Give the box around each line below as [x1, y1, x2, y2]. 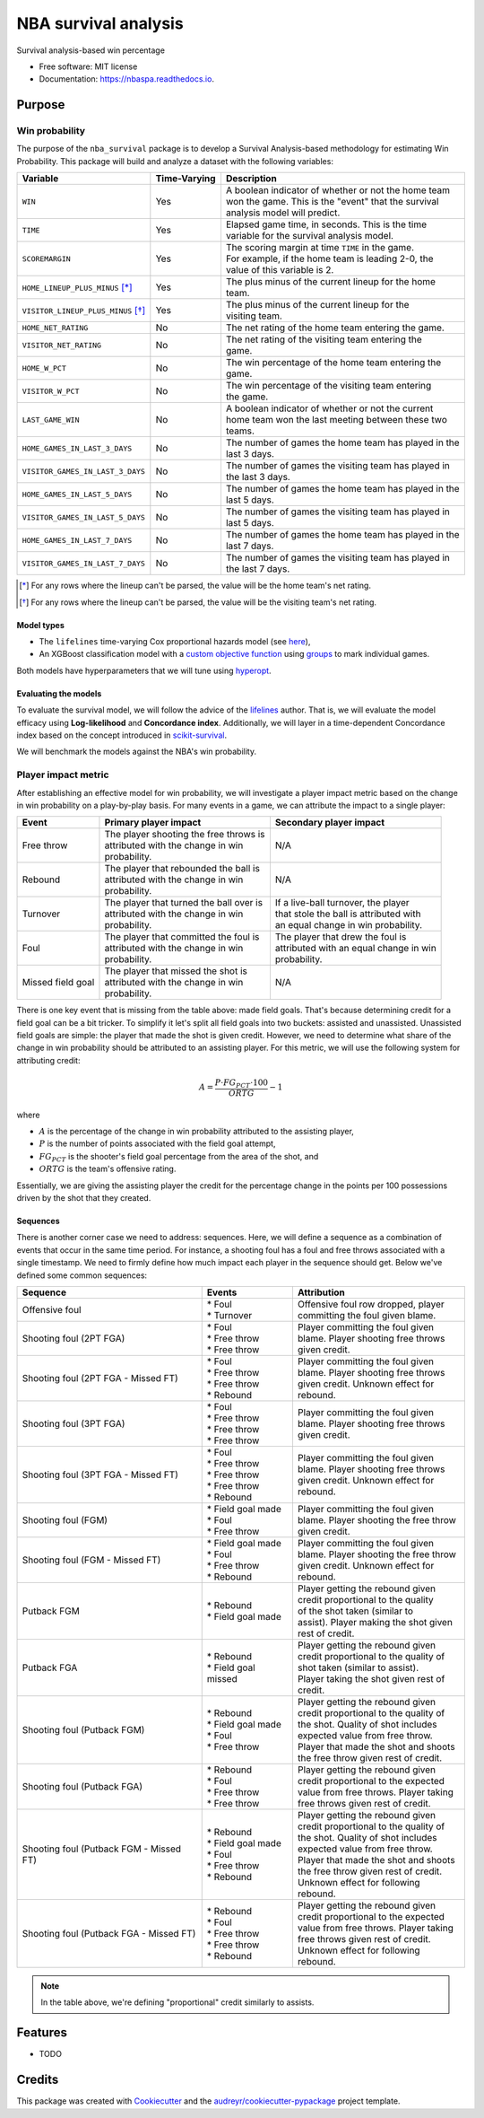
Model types [16, 619, 65, 630]
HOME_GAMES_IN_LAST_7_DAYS [22, 535, 133, 545]
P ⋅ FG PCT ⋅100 [214, 1078, 269, 1090]
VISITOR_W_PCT [22, 386, 80, 396]
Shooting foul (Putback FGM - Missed [22, 1842, 182, 1855]
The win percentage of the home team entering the [225, 356, 442, 369]
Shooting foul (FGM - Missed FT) [22, 1553, 161, 1566]
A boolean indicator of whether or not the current [225, 402, 434, 415]
